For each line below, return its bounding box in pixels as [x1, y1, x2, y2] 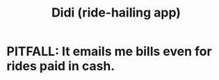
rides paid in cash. [6, 59, 115, 74]
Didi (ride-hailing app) [51, 5, 181, 21]
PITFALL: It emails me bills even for [6, 43, 213, 59]
